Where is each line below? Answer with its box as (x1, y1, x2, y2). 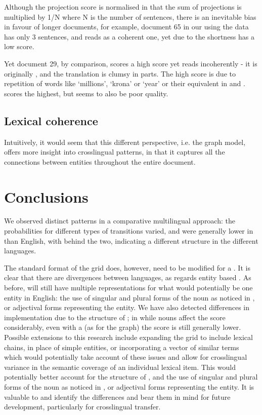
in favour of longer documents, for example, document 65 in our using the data (4, 21, 249, 32)
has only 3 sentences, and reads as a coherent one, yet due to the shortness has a (4, 31, 255, 42)
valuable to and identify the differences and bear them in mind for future (4, 391, 231, 402)
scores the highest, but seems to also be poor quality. (4, 88, 168, 98)
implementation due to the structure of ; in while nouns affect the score (4, 312, 226, 322)
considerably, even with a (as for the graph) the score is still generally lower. (4, 322, 241, 332)
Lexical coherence (4, 112, 98, 128)
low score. (4, 41, 34, 52)
